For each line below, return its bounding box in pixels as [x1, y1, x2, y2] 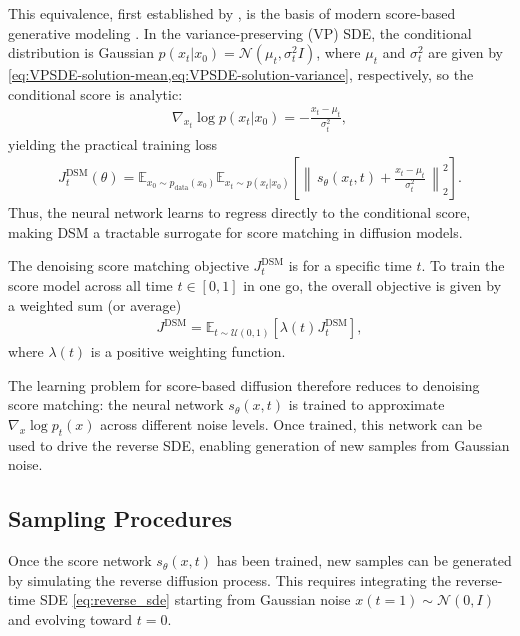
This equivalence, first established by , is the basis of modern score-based [8, 3, 456, 23]
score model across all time [8, 274, 173, 295]
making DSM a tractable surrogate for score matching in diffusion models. [8, 221, 463, 242]
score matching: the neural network [8, 394, 224, 415]
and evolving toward [8, 608, 133, 629]
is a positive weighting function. [90, 341, 286, 362]
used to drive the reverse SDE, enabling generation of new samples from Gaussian [8, 434, 510, 455]
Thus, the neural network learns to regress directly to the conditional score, [8, 202, 471, 223]
